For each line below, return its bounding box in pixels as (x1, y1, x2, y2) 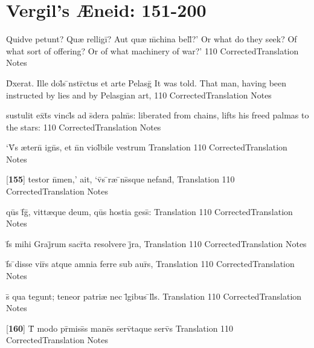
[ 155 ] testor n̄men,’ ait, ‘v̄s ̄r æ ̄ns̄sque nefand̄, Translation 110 (6, 173, 235, 185)
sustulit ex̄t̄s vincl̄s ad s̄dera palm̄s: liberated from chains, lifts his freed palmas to (6, 109, 309, 121)
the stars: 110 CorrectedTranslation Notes (6, 120, 161, 133)
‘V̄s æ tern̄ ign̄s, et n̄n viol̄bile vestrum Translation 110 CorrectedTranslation (6, 141, 287, 153)
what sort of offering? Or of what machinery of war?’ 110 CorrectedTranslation (6, 44, 299, 57)
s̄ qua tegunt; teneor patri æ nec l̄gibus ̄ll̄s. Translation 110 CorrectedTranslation (6, 289, 302, 302)
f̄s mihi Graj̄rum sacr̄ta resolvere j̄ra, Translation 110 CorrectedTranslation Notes (6, 237, 307, 250)
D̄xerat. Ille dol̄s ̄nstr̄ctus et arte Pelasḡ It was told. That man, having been (6, 76, 287, 89)
